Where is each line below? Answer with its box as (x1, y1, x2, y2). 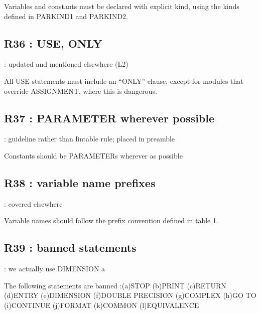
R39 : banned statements (4, 240, 137, 255)
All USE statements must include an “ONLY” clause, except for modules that (4, 75, 243, 86)
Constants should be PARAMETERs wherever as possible (4, 150, 183, 161)
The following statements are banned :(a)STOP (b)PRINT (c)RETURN (4, 280, 226, 290)
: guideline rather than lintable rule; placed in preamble (4, 133, 175, 144)
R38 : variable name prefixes (4, 175, 156, 190)
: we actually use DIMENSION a (4, 263, 105, 274)
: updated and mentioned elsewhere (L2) (4, 59, 128, 69)
